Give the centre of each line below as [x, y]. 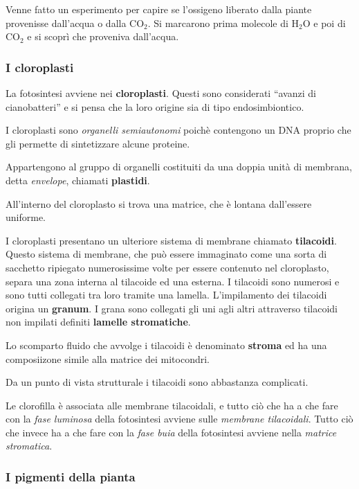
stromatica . [29, 446]
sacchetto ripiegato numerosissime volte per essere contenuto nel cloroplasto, [167, 267]
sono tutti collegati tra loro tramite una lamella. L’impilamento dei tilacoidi [166, 295]
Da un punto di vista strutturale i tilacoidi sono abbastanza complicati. [157, 382]
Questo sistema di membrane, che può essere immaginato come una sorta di [166, 254]
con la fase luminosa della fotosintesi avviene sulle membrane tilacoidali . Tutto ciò [179, 419]
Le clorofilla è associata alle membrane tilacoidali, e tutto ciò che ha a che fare [172, 405]
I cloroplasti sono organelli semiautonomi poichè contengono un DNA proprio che [178, 130]
